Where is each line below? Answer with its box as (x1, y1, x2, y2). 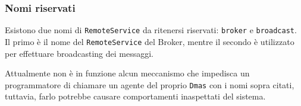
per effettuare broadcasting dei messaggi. (5, 47, 153, 59)
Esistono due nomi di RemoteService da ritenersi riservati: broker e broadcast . (5, 24, 297, 36)
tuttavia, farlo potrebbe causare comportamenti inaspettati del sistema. (5, 90, 266, 102)
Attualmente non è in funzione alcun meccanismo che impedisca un (5, 67, 250, 79)
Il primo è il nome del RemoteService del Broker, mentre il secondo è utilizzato (5, 35, 294, 47)
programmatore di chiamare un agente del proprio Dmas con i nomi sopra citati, (5, 78, 294, 91)
